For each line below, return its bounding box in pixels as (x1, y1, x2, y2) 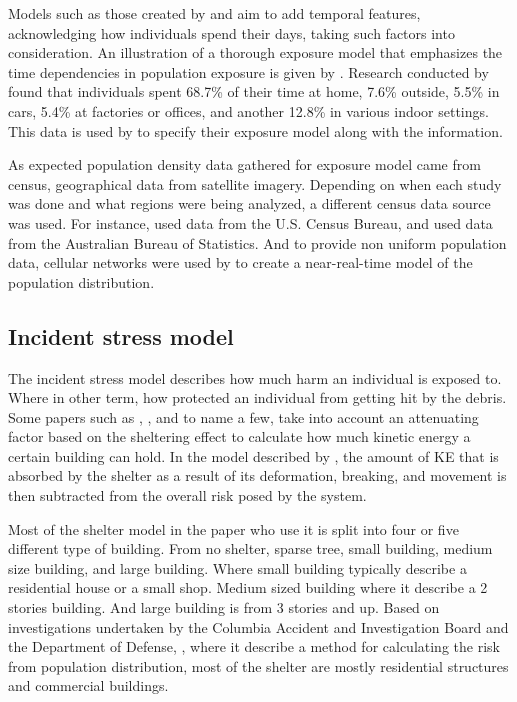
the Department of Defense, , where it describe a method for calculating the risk (8, 636, 500, 657)
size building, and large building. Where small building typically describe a (8, 557, 467, 578)
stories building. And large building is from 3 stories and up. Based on (8, 597, 440, 618)
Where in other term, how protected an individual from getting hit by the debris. (8, 387, 507, 408)
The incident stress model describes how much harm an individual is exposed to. (8, 367, 502, 388)
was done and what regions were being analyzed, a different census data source (8, 193, 491, 214)
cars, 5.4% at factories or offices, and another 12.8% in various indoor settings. (8, 100, 489, 121)
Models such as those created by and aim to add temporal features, (8, 3, 421, 23)
